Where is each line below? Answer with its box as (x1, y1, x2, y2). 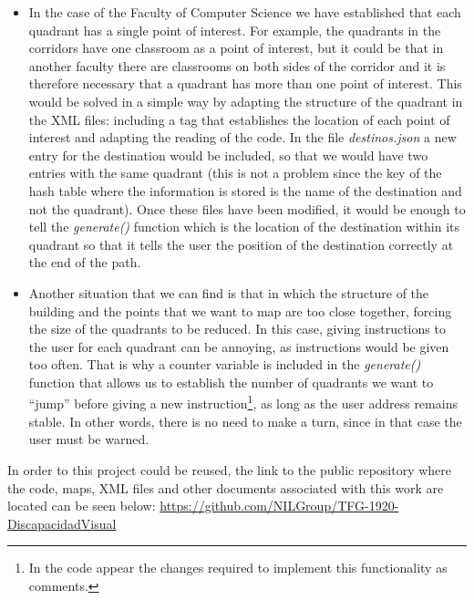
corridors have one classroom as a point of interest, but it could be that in (28, 38, 444, 57)
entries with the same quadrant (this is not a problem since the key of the (28, 163, 442, 182)
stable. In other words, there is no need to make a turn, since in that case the (28, 411, 462, 430)
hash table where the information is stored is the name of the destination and (28, 181, 462, 200)
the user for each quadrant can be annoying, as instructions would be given (28, 336, 449, 356)
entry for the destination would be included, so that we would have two (28, 145, 428, 164)
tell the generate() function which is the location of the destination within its (28, 217, 460, 236)
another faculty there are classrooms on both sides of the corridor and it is (28, 56, 446, 75)
